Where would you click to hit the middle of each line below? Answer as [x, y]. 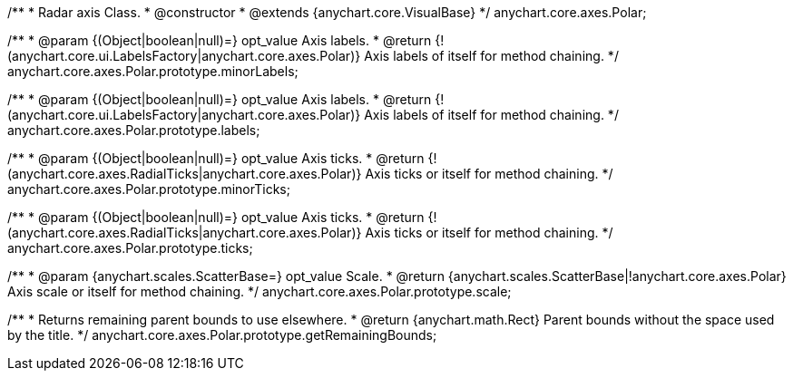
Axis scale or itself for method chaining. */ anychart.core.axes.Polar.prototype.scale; [259, 291]
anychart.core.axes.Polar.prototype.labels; [134, 130]
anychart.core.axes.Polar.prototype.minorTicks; [149, 189]
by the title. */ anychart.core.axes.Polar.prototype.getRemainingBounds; [222, 335]
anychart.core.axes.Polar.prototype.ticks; [130, 248]
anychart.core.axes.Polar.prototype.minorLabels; [153, 71]
